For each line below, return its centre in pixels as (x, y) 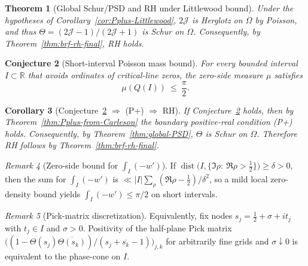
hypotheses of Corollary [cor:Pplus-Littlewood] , (91, 19)
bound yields (57, 193)
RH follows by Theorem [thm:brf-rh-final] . (82, 145)
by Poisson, (276, 19)
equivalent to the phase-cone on (63, 256)
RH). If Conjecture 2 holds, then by (228, 110)
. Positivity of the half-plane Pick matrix (157, 227)
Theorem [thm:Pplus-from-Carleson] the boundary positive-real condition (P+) (149, 122)
